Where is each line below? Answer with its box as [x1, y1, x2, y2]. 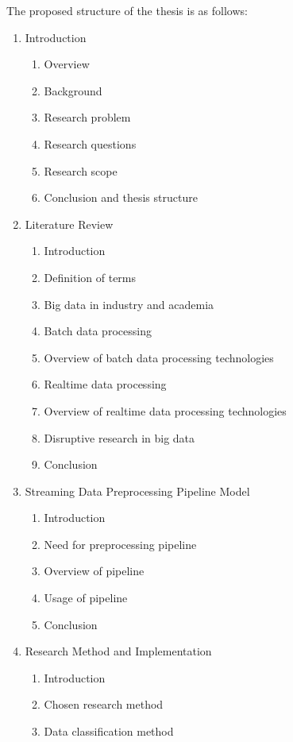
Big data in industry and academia [44, 296, 214, 312]
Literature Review [25, 215, 114, 232]
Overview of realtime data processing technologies [44, 402, 287, 419]
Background [44, 82, 102, 99]
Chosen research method [44, 696, 164, 713]
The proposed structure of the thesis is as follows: [6, 2, 248, 18]
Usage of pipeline [44, 589, 128, 606]
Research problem [44, 109, 131, 126]
